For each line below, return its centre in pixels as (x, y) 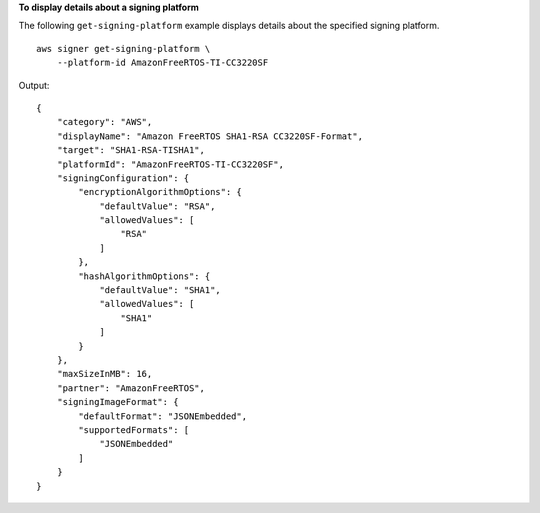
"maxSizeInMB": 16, (104, 374)
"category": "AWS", (104, 122)
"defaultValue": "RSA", (157, 206)
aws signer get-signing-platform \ (123, 48)
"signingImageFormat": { (117, 402)
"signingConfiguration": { (123, 178)
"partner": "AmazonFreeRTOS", (130, 388)
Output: (34, 85)
